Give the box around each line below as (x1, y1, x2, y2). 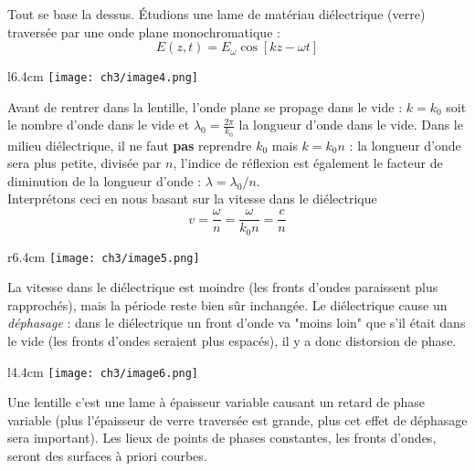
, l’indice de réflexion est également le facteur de (173, 153, 443, 173)
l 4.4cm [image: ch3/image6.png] (7, 361, 199, 381)
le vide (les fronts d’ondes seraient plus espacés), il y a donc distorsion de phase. (7, 331, 457, 350)
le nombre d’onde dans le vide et (7, 115, 190, 134)
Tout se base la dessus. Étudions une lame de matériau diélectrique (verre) (7, 5, 426, 23)
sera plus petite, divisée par (7, 153, 162, 173)
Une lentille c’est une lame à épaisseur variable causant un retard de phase (7, 392, 426, 412)
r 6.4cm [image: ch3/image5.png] (7, 246, 200, 266)
